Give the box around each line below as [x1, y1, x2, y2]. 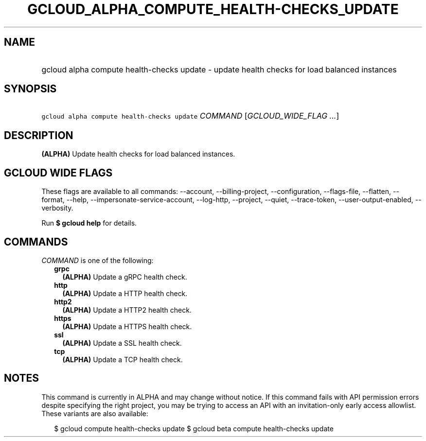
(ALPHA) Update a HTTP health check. [62, 289, 188, 298]
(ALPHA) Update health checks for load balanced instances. [41, 150, 235, 159]
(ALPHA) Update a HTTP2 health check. [62, 305, 192, 314]
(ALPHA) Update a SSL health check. [62, 338, 182, 347]
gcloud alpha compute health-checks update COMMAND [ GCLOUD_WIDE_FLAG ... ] [41, 111, 339, 121]
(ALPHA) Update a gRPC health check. [62, 272, 187, 281]
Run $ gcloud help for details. [41, 219, 137, 228]
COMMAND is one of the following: [41, 256, 154, 265]
